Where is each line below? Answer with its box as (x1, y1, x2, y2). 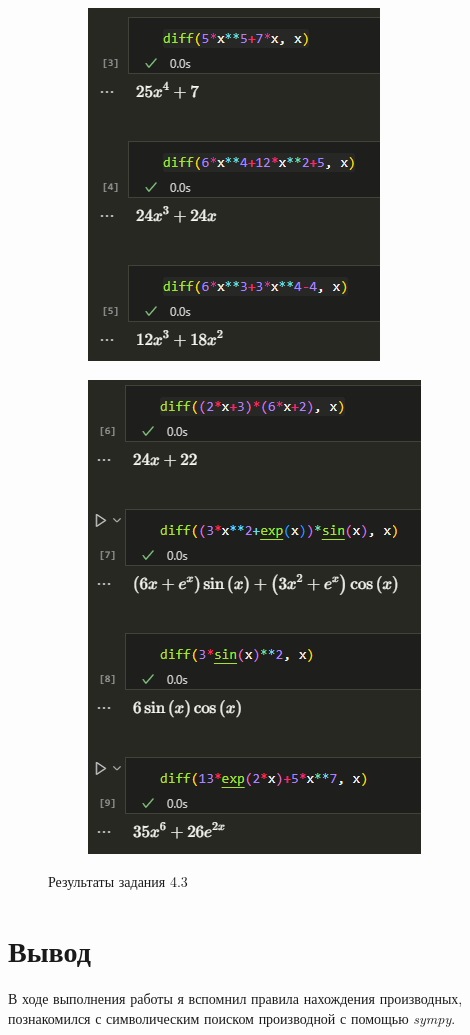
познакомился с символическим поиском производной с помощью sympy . (8, 1007, 456, 1028)
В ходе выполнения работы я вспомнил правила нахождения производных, (8, 987, 463, 1008)
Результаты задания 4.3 (48, 871, 188, 892)
